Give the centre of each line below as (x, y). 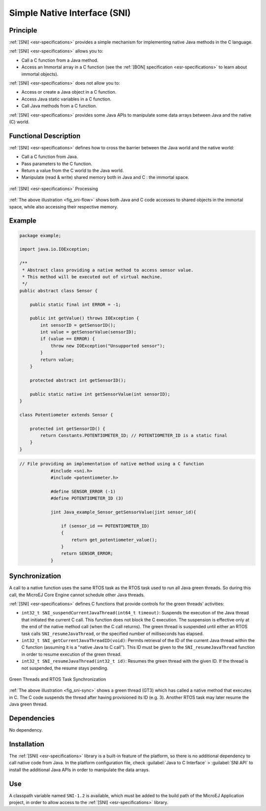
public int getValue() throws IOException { (84, 318)
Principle (23, 30)
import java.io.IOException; (55, 249)
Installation (27, 744)
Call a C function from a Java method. (60, 60)
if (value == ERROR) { (68, 339)
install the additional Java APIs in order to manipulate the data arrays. (79, 770)
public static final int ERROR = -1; (75, 304)
